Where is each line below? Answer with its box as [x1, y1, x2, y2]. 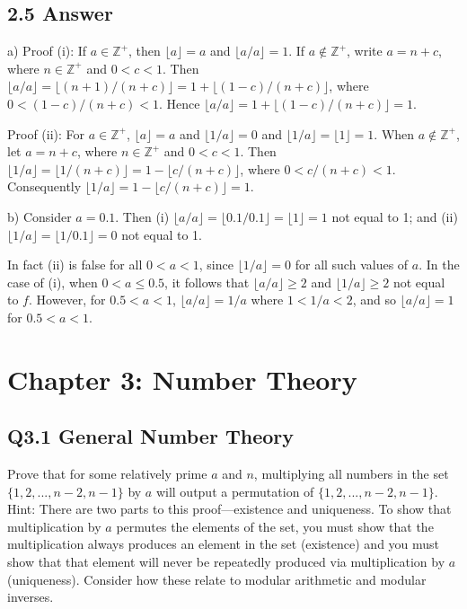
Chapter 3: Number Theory [7, 360, 357, 397]
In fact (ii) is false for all [7, 255, 143, 274]
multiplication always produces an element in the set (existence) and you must [7, 534, 440, 553]
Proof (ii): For [7, 124, 85, 143]
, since [198, 255, 233, 274]
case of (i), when [7, 272, 98, 291]
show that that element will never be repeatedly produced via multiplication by [7, 552, 445, 571]
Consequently [7, 177, 82, 196]
